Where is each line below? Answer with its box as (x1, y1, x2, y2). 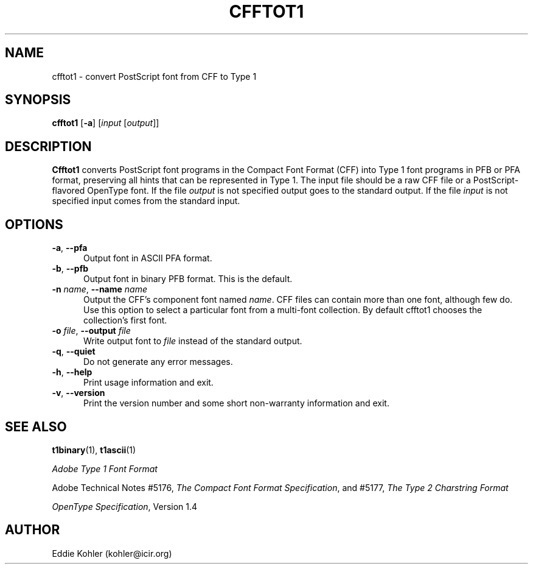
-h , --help (52, 367, 92, 378)
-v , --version (52, 387, 105, 398)
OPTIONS (5, 216, 63, 232)
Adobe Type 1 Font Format (52, 463, 158, 474)
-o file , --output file (52, 325, 131, 336)
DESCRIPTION (5, 138, 92, 154)
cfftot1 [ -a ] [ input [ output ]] (52, 118, 159, 129)
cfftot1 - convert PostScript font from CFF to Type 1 (52, 71, 257, 82)
